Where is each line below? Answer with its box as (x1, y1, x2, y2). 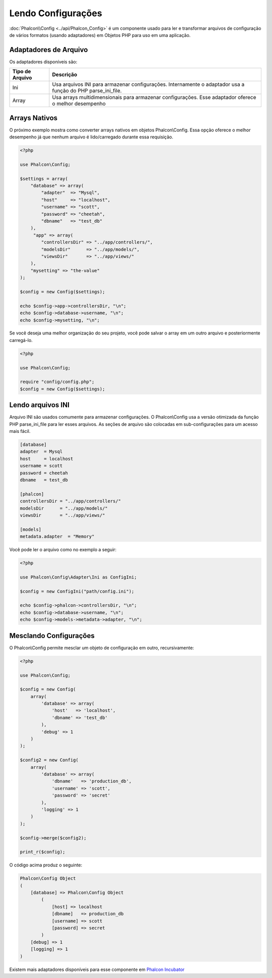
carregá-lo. (9, 337, 33, 343)
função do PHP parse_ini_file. (52, 87, 122, 94)
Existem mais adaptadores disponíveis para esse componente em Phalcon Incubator (9, 966, 185, 972)
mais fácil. (9, 428, 31, 434)
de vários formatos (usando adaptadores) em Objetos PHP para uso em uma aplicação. (9, 32, 191, 38)
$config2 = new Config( (20, 757, 79, 763)
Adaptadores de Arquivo (9, 45, 88, 54)
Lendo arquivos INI (9, 401, 70, 409)
